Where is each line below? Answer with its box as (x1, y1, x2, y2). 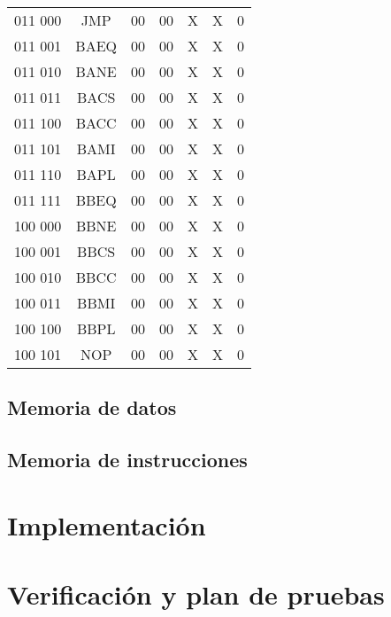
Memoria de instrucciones (7, 446, 248, 473)
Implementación (7, 506, 206, 543)
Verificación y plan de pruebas (7, 576, 385, 613)
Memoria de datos (7, 394, 177, 421)
